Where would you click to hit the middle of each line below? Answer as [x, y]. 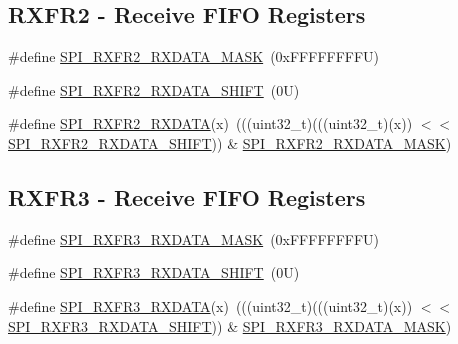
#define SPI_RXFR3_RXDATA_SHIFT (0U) [154, 272]
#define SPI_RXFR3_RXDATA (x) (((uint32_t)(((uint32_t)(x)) [210, 305]
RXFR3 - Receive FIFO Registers [187, 196]
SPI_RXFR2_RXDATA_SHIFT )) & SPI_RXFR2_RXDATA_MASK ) [230, 142]
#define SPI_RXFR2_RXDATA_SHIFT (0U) [154, 89]
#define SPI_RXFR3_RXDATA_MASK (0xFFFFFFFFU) [194, 238]
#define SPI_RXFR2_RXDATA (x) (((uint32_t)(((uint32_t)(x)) [210, 123]
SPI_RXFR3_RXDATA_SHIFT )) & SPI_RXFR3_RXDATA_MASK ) [230, 325]
